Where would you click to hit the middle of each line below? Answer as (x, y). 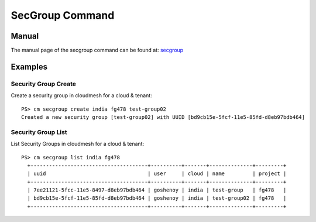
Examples (29, 66)
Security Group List (39, 132)
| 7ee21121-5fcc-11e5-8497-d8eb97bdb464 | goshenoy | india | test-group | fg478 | (157, 190)
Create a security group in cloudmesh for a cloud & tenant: (81, 95)
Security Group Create (43, 84)
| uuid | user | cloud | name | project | (157, 174)
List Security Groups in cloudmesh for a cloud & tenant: (78, 144)
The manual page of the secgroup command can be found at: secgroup (97, 50)
